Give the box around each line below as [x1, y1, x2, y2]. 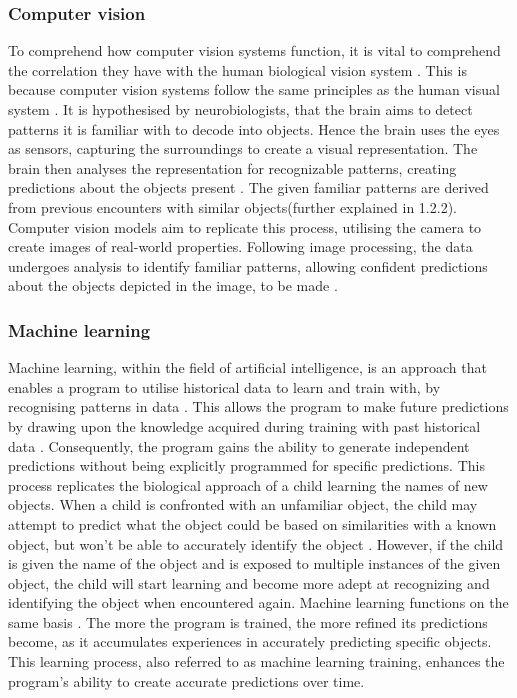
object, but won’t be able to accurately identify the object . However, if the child [8, 533, 504, 554]
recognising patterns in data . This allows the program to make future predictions [8, 396, 509, 417]
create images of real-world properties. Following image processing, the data [8, 236, 473, 257]
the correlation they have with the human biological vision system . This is [8, 59, 467, 80]
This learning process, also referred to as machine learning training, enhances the [8, 651, 505, 672]
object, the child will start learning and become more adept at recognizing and [8, 572, 490, 593]
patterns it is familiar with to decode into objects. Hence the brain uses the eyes [8, 118, 500, 139]
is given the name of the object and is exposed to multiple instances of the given [8, 553, 501, 574]
